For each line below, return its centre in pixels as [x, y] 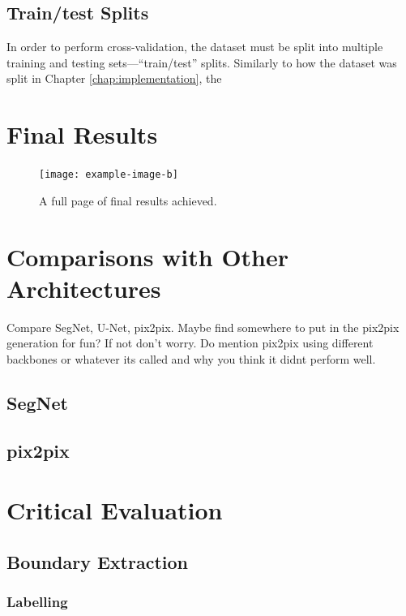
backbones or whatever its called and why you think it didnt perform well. [191, 358]
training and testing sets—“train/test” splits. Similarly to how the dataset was [202, 62]
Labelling [37, 602]
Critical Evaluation [115, 510]
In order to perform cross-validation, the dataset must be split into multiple [195, 47]
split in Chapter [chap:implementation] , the [114, 78]
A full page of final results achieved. [128, 200]
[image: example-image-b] [109, 175]
